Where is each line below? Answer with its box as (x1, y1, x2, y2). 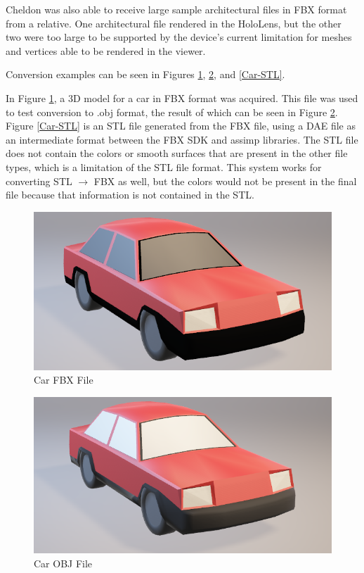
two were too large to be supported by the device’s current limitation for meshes (6, 30, 352, 44)
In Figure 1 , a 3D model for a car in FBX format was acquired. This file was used (6, 90, 358, 105)
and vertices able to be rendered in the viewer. (6, 43, 206, 58)
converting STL (6, 173, 72, 188)
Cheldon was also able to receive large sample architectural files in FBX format (6, 2, 347, 16)
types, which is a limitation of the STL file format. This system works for (6, 159, 322, 174)
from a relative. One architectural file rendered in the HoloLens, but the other (6, 15, 342, 30)
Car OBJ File (34, 556, 93, 570)
